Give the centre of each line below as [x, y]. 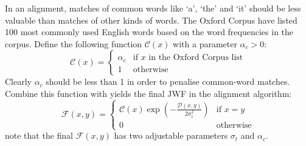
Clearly [18, 81]
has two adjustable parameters [171, 135]
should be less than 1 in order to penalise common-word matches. [168, 81]
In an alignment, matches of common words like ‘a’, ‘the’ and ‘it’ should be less [153, 8]
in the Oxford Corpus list [196, 58]
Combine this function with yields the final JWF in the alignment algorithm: [148, 93]
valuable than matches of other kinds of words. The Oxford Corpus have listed [151, 20]
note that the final [39, 135]
